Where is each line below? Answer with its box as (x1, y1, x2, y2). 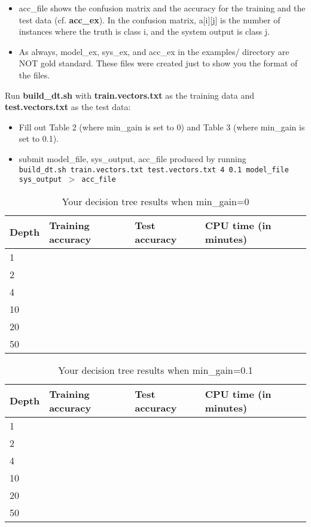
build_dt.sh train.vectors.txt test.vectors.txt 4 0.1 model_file (19, 165, 289, 174)
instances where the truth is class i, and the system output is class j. (19, 25, 270, 38)
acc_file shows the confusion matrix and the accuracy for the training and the (19, 2, 306, 14)
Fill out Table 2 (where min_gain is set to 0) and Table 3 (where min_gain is (19, 120, 305, 133)
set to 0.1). (19, 132, 59, 145)
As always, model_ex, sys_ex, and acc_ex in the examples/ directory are (19, 45, 289, 57)
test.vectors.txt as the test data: (5, 100, 131, 113)
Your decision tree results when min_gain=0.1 (58, 362, 253, 377)
